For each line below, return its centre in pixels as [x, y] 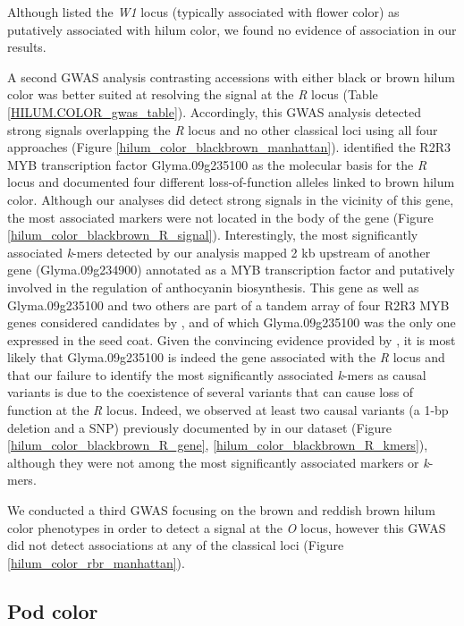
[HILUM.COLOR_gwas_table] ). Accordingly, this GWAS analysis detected [215, 111]
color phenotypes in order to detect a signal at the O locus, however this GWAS [227, 527]
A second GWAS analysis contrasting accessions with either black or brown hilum [231, 76]
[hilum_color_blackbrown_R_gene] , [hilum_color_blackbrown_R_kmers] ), [218, 445]
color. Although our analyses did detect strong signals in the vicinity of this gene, [231, 199]
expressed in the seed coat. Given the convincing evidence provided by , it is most [232, 339]
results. [27, 47]
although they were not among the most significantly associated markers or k [218, 462]
